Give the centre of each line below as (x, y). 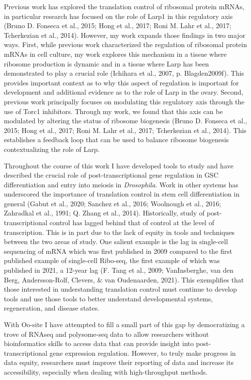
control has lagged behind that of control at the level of (132, 223)
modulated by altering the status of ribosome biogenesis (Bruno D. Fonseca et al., (125, 121)
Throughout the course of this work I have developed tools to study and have (119, 165)
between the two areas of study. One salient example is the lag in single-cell (116, 241)
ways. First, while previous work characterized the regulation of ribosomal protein (125, 44)
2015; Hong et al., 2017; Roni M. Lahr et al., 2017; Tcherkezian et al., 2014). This (125, 130)
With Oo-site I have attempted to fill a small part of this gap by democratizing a (124, 324)
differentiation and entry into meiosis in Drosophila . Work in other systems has (121, 184)
